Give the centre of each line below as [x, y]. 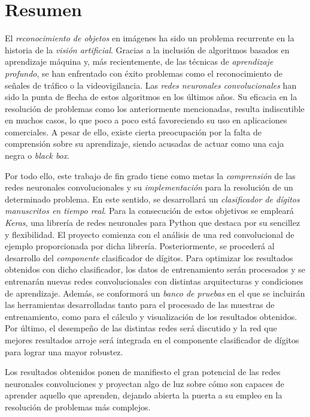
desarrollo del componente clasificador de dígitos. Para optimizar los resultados [149, 257]
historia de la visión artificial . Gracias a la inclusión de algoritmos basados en [147, 49]
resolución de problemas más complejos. [78, 407]
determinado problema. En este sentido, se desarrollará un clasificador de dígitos [152, 199]
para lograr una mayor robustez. [64, 351]
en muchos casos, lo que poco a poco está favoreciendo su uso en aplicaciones [146, 120]
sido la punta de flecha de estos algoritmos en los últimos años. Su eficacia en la [151, 97]
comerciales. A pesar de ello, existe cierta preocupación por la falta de [133, 132]
